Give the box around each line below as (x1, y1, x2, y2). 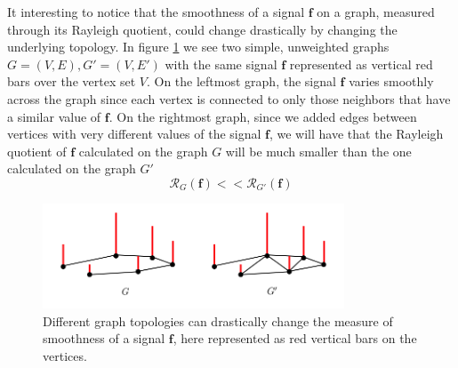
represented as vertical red (289, 54, 433, 73)
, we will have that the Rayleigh (269, 124, 444, 143)
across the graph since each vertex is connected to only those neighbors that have (7, 89, 451, 108)
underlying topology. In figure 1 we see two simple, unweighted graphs (7, 37, 390, 56)
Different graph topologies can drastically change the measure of (43, 311, 393, 330)
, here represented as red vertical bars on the (173, 329, 417, 348)
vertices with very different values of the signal (7, 124, 261, 143)
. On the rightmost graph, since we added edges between (108, 107, 417, 125)
